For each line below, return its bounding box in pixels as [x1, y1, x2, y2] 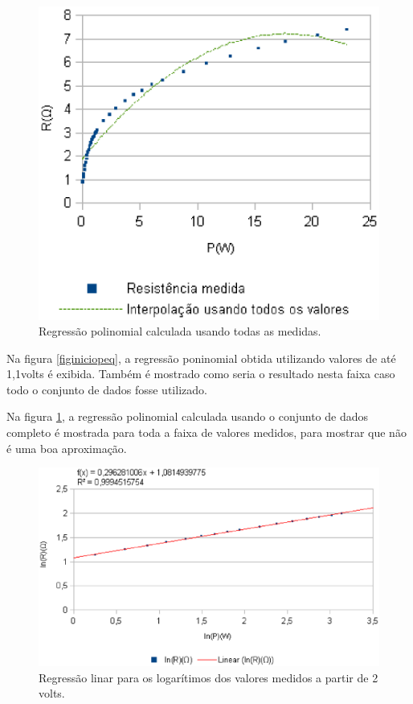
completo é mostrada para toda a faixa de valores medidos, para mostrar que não [6, 424, 407, 441]
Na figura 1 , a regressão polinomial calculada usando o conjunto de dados [6, 408, 369, 425]
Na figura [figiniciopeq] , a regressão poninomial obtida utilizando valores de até [6, 349, 396, 366]
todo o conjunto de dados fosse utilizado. [6, 381, 207, 397]
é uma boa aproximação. [6, 439, 127, 456]
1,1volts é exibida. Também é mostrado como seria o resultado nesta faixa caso [6, 365, 395, 382]
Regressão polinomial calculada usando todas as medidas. [39, 323, 321, 340]
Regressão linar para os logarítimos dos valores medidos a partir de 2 [39, 669, 378, 685]
